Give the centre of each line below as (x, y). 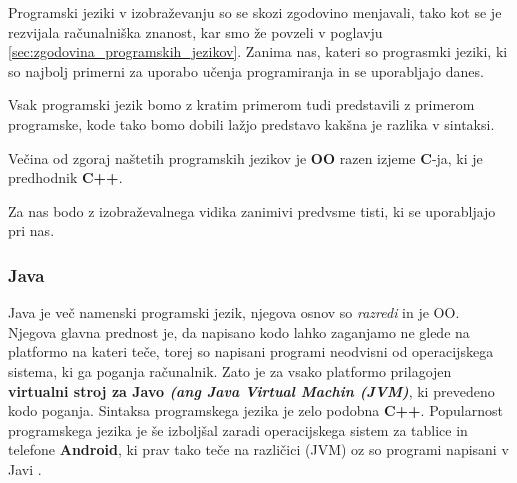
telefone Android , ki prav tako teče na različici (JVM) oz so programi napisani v (258, 449)
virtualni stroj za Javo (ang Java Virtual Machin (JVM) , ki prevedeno (251, 390)
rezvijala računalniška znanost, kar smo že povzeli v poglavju (195, 31)
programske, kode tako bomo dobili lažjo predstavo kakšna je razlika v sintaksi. (251, 123)
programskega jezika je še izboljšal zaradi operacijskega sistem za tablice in (238, 429)
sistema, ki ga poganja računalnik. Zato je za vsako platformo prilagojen (230, 370)
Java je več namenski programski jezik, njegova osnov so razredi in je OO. (234, 312)
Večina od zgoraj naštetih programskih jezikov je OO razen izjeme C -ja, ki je (245, 157)
